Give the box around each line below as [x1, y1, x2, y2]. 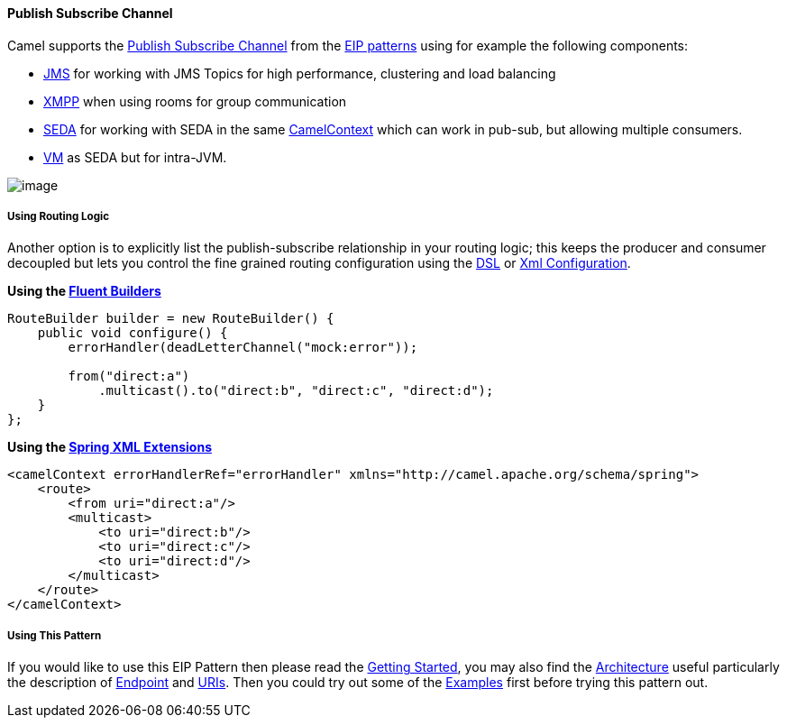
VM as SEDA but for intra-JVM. [43, 149, 227, 165]
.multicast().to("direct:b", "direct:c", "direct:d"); [98, 383, 494, 399]
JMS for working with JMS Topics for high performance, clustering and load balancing [43, 65, 556, 81]
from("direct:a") [68, 369, 190, 384]
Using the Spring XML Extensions [7, 439, 212, 455]
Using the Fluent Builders [7, 283, 161, 299]
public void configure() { [37, 326, 228, 341]
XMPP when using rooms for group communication [43, 93, 347, 109]
